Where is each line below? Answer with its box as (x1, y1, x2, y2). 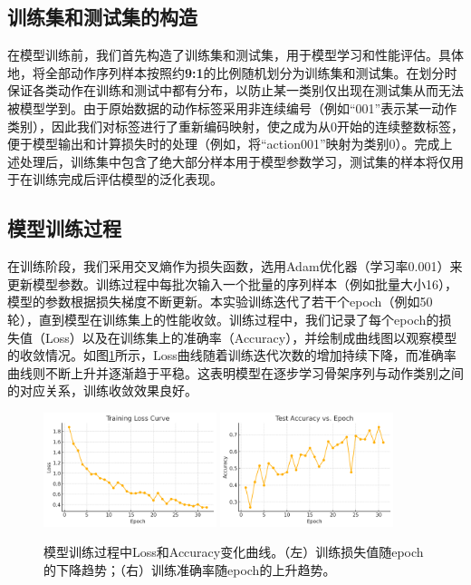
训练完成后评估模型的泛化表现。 (32, 170, 223, 189)
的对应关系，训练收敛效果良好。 (7, 381, 197, 400)
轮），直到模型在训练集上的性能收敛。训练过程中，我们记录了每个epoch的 (7, 309, 439, 328)
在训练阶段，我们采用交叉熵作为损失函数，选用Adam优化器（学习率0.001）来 (7, 257, 463, 276)
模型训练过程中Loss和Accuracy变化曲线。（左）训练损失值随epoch (43, 542, 424, 561)
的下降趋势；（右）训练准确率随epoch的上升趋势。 (43, 561, 336, 580)
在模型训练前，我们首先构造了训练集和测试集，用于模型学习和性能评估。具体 (7, 45, 464, 64)
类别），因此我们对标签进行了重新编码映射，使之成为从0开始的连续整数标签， (7, 116, 464, 135)
